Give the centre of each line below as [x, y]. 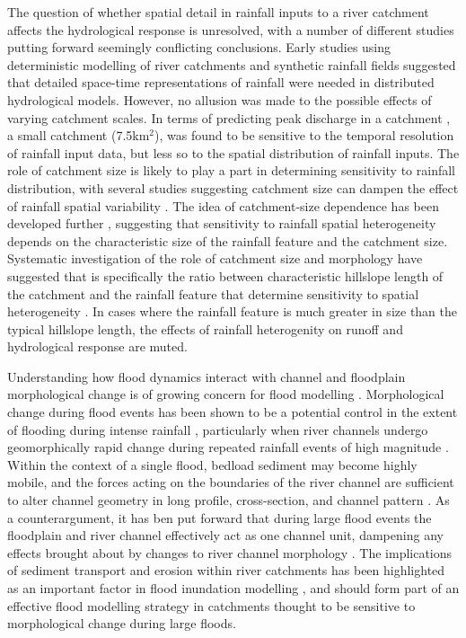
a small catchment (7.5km [79, 135]
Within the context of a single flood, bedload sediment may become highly [212, 464]
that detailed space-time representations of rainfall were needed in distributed [221, 82]
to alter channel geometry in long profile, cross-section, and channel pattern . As [229, 500]
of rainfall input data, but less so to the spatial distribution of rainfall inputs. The [233, 152]
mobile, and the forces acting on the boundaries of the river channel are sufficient [231, 482]
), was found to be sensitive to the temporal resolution [304, 135]
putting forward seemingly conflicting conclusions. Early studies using [199, 47]
